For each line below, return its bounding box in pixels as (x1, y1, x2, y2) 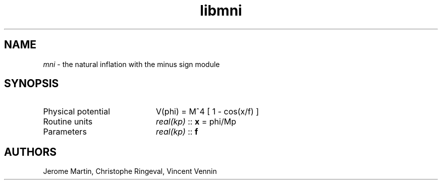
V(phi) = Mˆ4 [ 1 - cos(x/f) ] (155, 106, 259, 117)
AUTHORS (4, 145, 57, 158)
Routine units (43, 116, 93, 127)
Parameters (43, 127, 87, 137)
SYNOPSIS (4, 77, 59, 90)
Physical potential (43, 106, 111, 117)
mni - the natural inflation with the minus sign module (43, 59, 220, 69)
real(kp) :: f (155, 127, 198, 137)
